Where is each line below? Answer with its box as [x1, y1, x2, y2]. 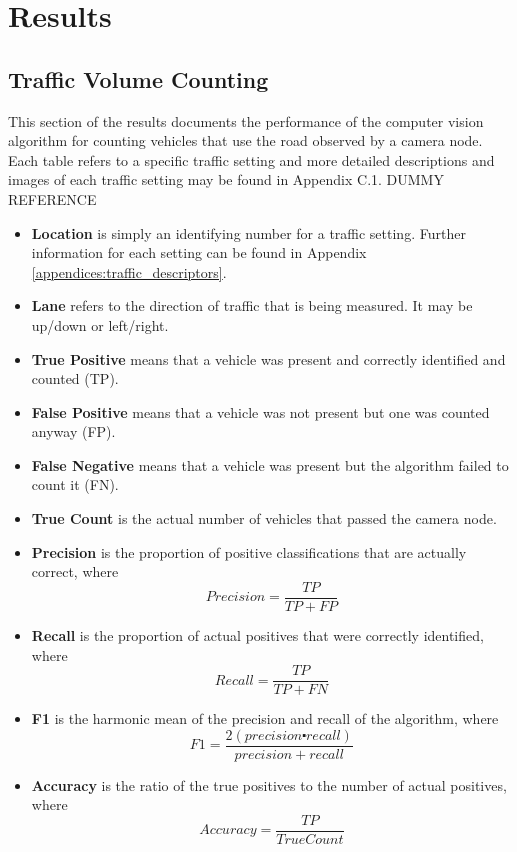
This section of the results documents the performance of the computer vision [8, 110, 484, 131]
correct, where [31, 561, 119, 582]
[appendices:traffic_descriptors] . [31, 261, 227, 282]
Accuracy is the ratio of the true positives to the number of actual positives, [31, 774, 507, 795]
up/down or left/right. [31, 314, 169, 335]
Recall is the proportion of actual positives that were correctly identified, [31, 624, 484, 645]
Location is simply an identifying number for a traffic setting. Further [31, 222, 466, 243]
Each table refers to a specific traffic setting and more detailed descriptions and [8, 149, 495, 170]
